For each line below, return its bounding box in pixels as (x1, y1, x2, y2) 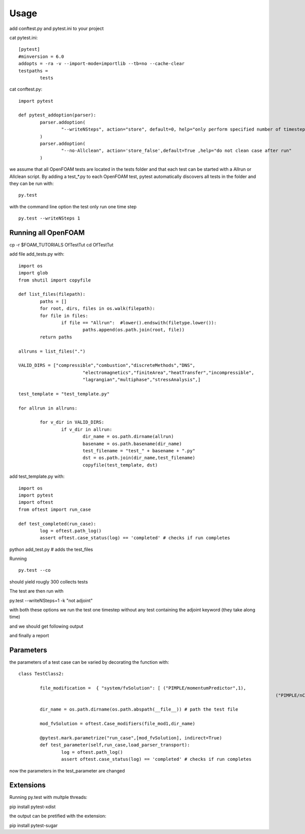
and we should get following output (9, 623, 83, 629)
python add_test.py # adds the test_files (9, 546, 94, 552)
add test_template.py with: (9, 473, 65, 480)
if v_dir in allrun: (61, 426, 113, 432)
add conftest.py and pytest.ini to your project (9, 25, 104, 32)
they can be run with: (9, 180, 54, 187)
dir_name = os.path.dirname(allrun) (82, 434, 174, 440)
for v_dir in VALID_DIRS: (40, 419, 104, 425)
